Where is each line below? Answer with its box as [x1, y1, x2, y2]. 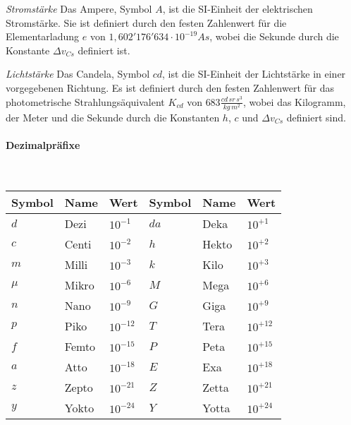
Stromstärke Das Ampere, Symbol [6, 1, 152, 16]
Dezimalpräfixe [6, 137, 80, 152]
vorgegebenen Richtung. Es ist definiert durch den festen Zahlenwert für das [6, 80, 335, 95]
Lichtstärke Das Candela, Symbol [6, 66, 150, 81]
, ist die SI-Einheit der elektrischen [162, 1, 313, 16]
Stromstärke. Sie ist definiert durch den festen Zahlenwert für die [6, 15, 287, 30]
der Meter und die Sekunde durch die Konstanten [6, 109, 220, 124]
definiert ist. [78, 42, 130, 57]
